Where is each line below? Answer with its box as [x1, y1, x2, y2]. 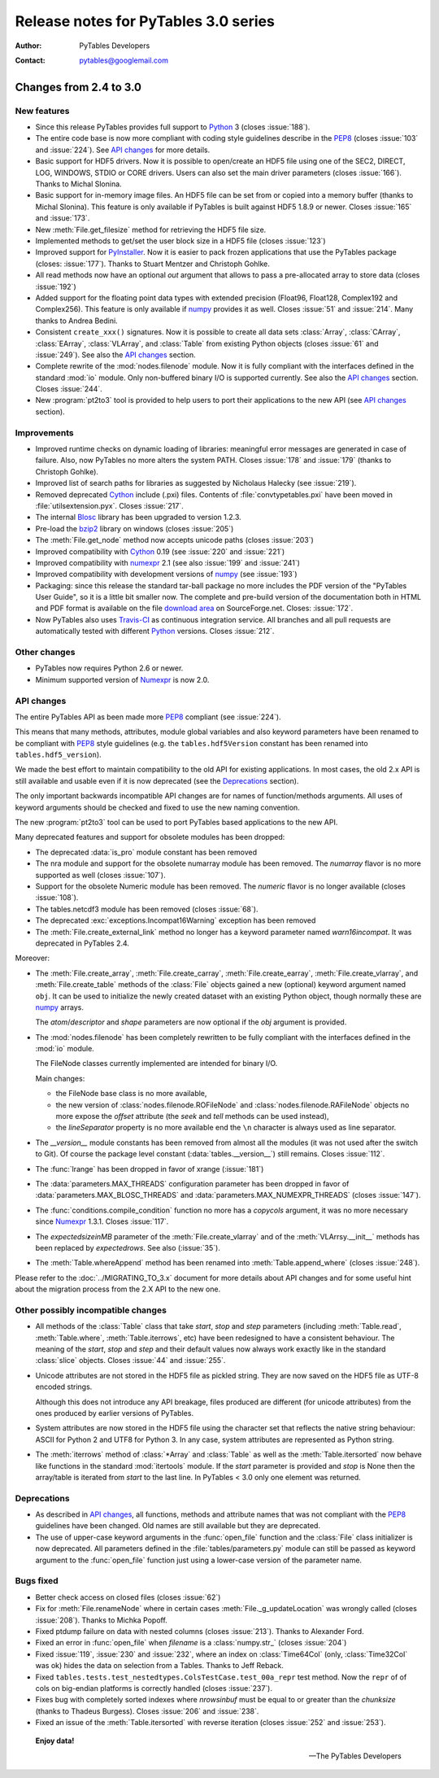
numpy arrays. [35, 1002, 85, 1012]
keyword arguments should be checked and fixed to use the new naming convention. [15, 802, 300, 812]
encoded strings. [35, 1382, 93, 1391]
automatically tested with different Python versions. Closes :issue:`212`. [35, 627, 275, 636]
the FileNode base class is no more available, [55, 1089, 207, 1099]
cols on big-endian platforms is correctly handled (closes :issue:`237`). [35, 1683, 272, 1693]
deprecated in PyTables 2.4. [35, 938, 130, 948]
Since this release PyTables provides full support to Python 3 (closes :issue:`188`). [35, 122, 311, 132]
